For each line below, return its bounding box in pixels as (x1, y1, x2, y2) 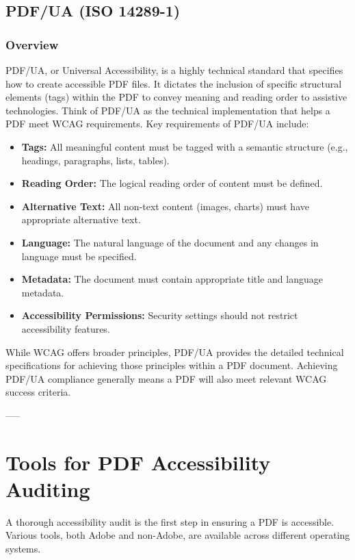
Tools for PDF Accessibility (5, 448, 271, 476)
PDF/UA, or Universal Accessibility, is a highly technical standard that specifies (5, 63, 343, 77)
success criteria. (5, 385, 71, 399)
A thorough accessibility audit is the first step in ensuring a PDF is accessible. (5, 514, 334, 529)
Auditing (5, 474, 90, 502)
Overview (5, 36, 59, 53)
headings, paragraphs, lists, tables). (21, 153, 170, 167)
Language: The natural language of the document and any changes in (21, 235, 319, 249)
